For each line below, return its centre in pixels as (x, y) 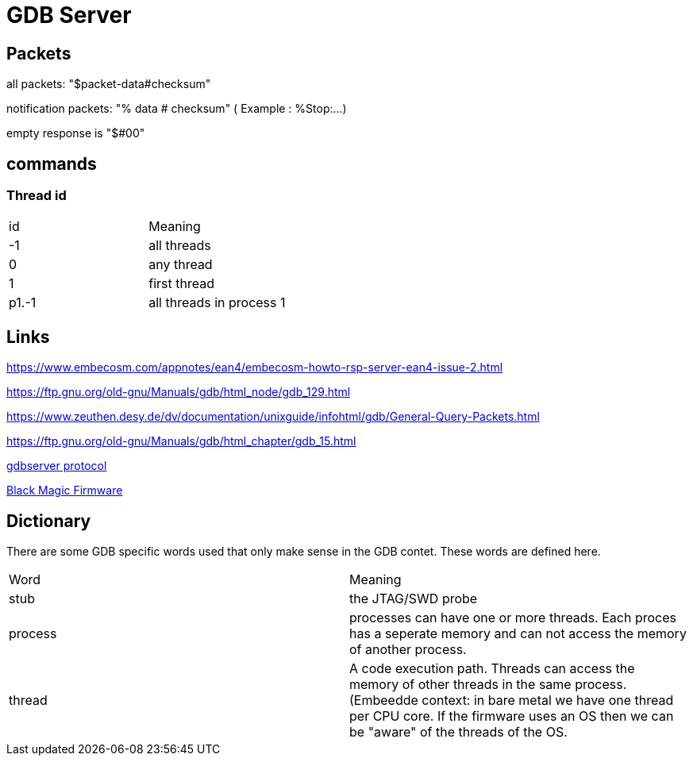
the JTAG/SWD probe (414, 599)
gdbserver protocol (57, 466)
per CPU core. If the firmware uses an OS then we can (512, 716)
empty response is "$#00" (76, 133)
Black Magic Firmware (65, 491)
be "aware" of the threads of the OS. (458, 732)
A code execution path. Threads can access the (492, 669)
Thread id (37, 196)
